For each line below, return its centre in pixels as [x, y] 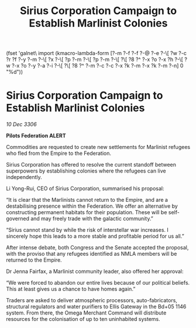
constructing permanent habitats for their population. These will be [87, 212]
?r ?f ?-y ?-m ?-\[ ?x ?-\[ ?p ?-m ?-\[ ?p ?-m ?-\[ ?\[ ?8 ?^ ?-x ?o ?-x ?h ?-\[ [94, 59]
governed [18, 219]
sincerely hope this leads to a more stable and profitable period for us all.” [95, 236]
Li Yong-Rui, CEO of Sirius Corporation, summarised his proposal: [85, 188]
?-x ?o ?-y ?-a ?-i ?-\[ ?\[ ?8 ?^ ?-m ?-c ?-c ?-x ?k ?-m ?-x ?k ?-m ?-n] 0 [97, 66]
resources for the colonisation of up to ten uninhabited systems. [83, 319]
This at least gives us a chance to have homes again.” [71, 289]
